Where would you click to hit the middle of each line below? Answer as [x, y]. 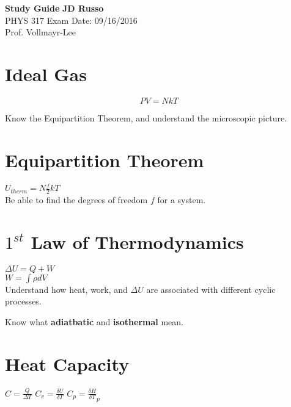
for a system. [182, 199]
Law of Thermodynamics [137, 241]
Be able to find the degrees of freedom [76, 199]
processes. [23, 301]
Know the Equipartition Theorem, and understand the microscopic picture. [146, 117]
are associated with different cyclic [211, 289]
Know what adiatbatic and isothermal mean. [94, 321]
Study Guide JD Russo [54, 8]
